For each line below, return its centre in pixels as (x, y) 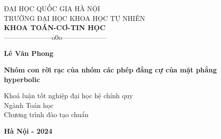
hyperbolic (22, 79)
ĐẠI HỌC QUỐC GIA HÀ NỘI (52, 8)
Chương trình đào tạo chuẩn (46, 114)
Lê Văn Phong (29, 53)
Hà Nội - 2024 (28, 130)
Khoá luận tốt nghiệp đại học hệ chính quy (69, 96)
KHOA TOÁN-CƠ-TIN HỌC (55, 27)
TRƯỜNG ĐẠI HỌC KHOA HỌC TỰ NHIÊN (75, 18)
